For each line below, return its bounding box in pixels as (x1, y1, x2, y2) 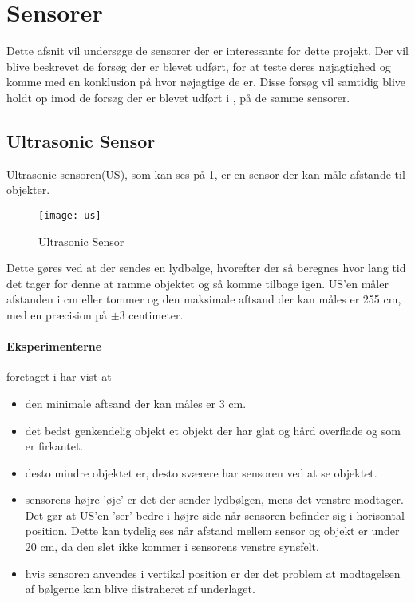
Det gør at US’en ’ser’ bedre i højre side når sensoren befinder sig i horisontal (25, 506, 405, 523)
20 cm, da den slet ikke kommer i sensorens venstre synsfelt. (25, 538, 319, 555)
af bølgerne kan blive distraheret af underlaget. (25, 580, 255, 597)
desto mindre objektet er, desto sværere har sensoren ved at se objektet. (25, 464, 377, 481)
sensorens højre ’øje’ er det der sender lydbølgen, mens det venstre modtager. (25, 491, 404, 508)
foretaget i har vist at (6, 368, 112, 385)
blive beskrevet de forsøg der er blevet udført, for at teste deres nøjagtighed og (6, 57, 391, 74)
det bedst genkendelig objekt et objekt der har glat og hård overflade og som (25, 422, 401, 438)
